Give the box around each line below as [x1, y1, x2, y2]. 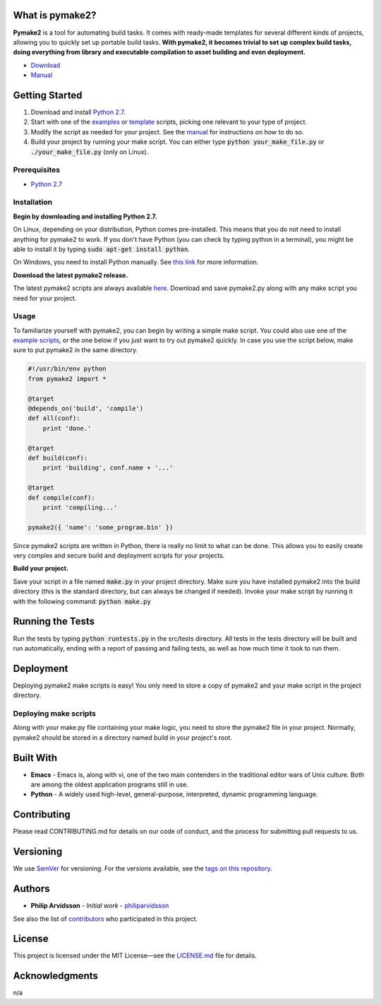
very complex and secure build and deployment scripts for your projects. [13, 552, 225, 560]
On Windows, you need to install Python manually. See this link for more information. [13, 258, 259, 267]
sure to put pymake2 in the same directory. [13, 346, 138, 354]
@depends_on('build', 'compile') [28, 405, 144, 413]
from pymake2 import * [28, 375, 107, 383]
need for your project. [13, 294, 77, 302]
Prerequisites [13, 165, 60, 175]
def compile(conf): [28, 494, 95, 501]
